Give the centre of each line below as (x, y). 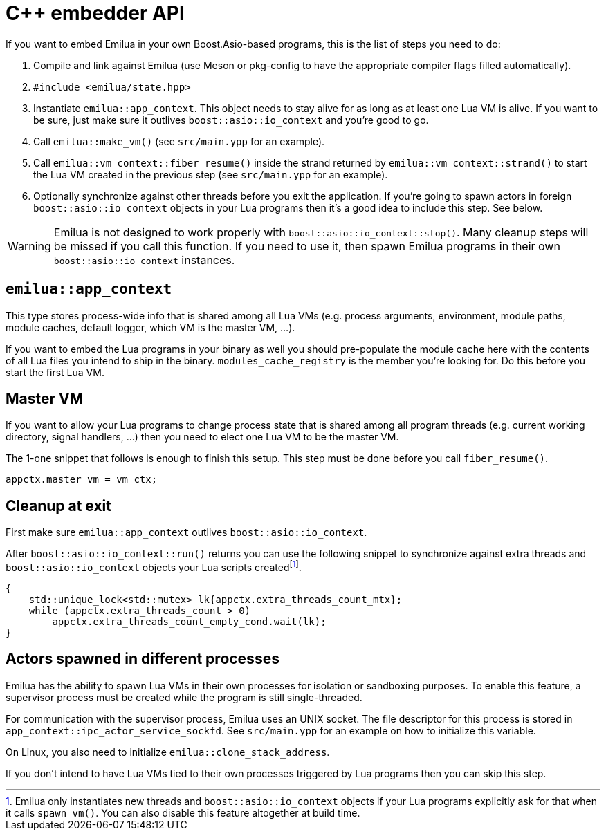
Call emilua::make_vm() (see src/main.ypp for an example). (179, 141)
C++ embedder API (95, 13)
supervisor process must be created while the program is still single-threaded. (184, 697)
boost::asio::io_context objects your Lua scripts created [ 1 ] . (154, 566)
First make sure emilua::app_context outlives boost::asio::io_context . (186, 532)
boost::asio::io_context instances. (144, 260)
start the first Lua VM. (55, 372)
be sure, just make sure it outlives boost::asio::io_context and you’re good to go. (231, 120)
